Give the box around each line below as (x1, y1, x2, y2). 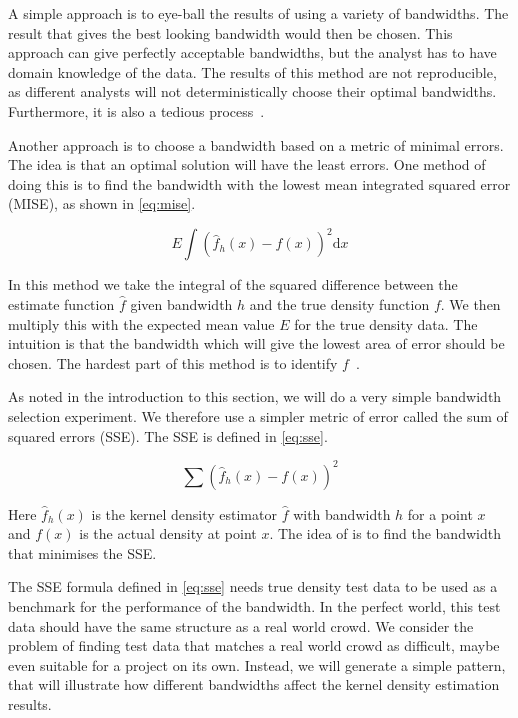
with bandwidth (293, 503, 391, 524)
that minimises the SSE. (8, 542, 157, 563)
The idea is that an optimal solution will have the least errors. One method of (8, 154, 486, 175)
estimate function (8, 294, 115, 315)
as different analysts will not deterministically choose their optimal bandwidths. (8, 81, 497, 102)
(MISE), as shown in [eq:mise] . (8, 193, 196, 214)
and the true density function (249, 294, 430, 315)
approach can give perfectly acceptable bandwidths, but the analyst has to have (8, 42, 497, 63)
